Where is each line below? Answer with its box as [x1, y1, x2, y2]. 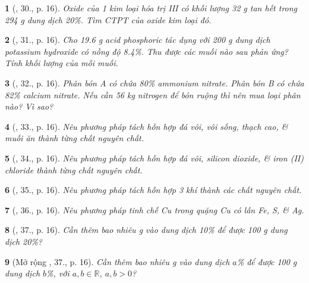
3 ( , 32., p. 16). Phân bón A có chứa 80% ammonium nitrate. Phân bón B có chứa [5, 76, 304, 89]
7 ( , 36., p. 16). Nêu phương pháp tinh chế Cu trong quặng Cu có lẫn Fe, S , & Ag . [5, 203, 304, 216]
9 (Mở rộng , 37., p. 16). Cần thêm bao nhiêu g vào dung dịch [5, 255, 230, 268]
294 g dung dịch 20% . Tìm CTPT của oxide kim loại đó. [5, 13, 212, 26]
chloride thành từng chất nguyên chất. [5, 163, 143, 176]
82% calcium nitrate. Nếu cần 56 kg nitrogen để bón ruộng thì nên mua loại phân [5, 88, 301, 101]
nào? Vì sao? [5, 100, 53, 113]
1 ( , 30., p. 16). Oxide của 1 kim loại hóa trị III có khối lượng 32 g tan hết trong [5, 2, 298, 14]
